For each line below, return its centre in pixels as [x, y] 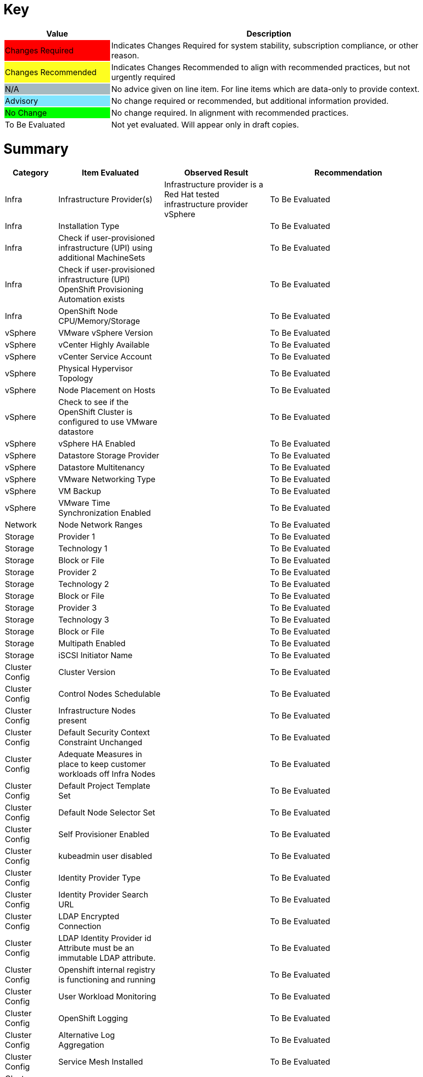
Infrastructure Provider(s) [105, 200]
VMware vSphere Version [106, 333]
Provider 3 [77, 608]
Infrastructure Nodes [97, 711]
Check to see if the [94, 402]
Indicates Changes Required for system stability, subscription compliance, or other [265, 45]
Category [31, 173]
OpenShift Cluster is [96, 412]
